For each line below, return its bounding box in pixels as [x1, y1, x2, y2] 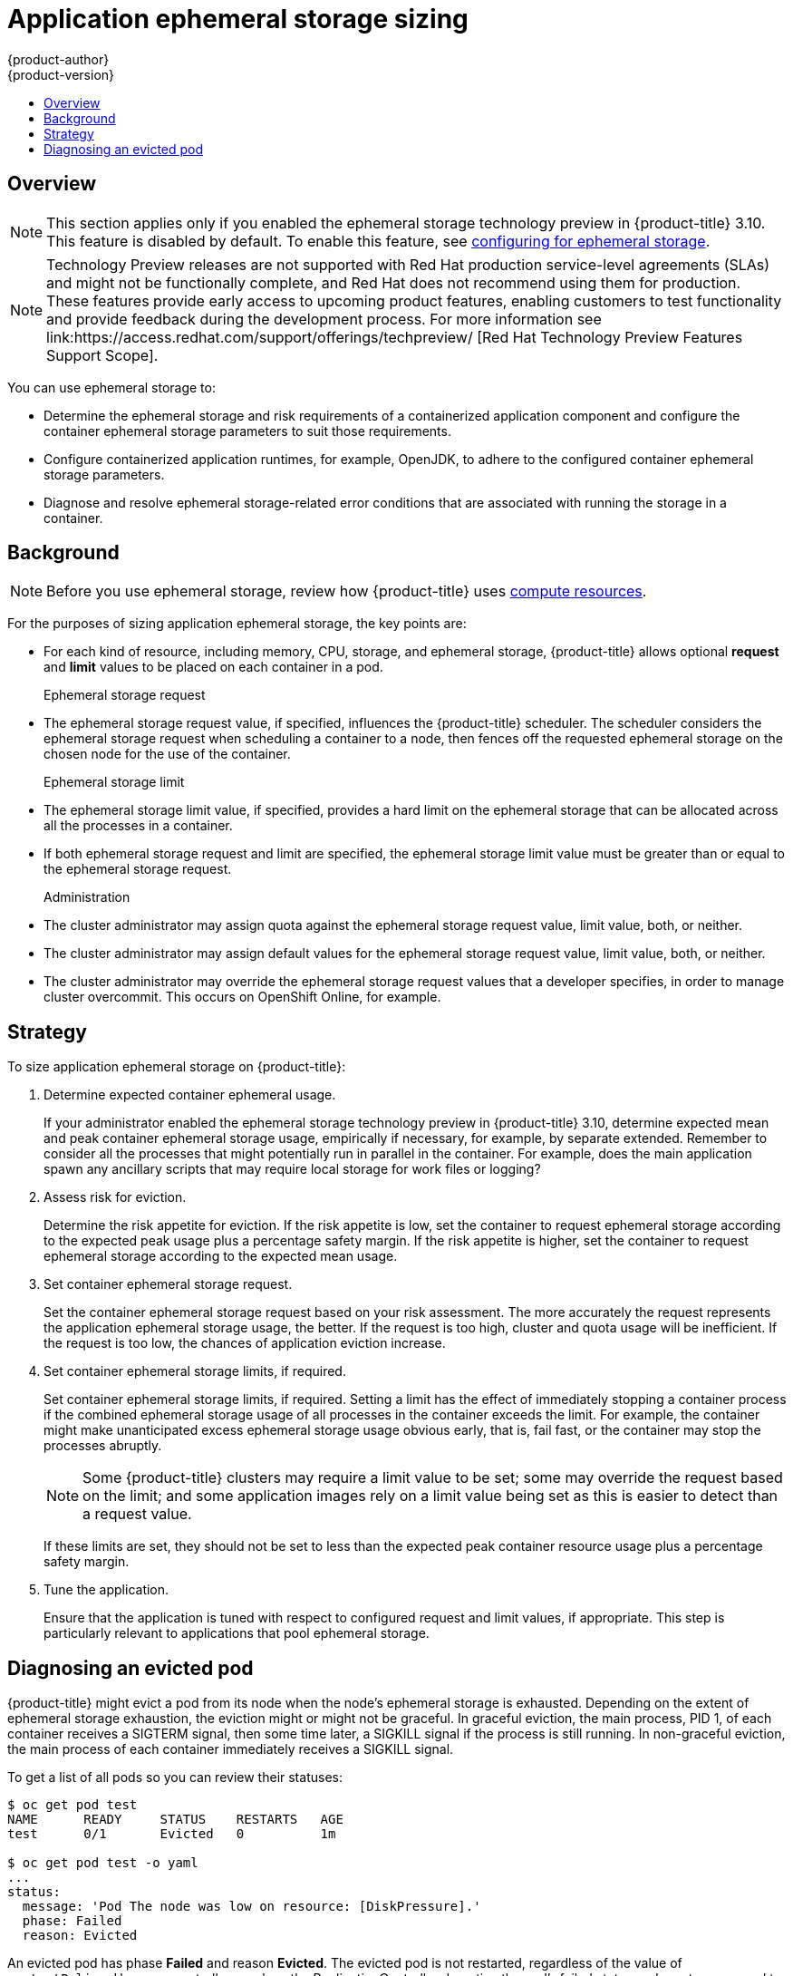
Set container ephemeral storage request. [44, 1276, 293, 1293]
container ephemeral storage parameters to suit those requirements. [44, 422, 451, 439]
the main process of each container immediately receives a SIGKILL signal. [7, 1741, 454, 1758]
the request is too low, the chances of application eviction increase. [44, 1335, 446, 1351]
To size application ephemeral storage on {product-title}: [7, 1059, 346, 1075]
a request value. [82, 1505, 192, 1524]
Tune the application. [44, 1582, 169, 1598]
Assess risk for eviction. [44, 1189, 187, 1206]
